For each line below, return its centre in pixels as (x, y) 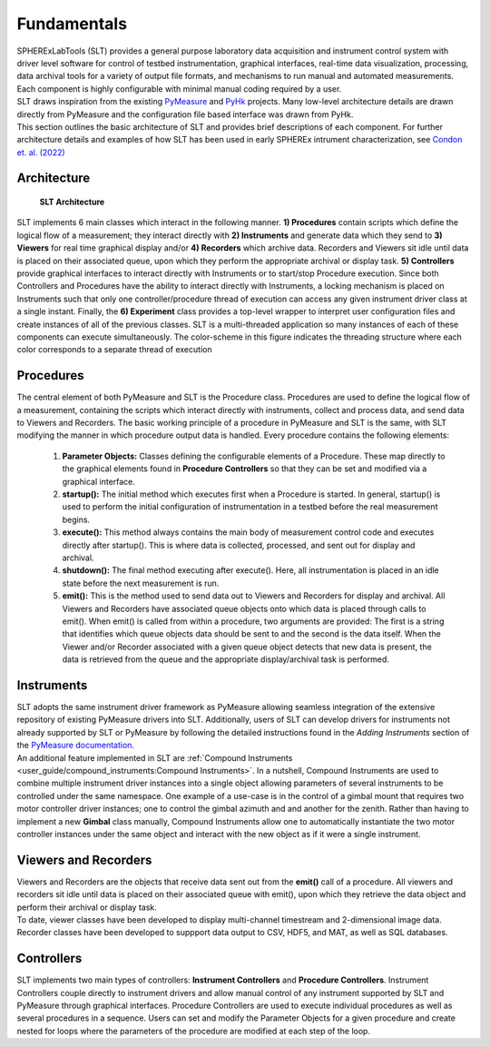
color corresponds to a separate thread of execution (114, 350)
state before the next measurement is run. (141, 583)
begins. (76, 519)
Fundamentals (72, 24)
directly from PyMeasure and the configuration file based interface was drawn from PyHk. (185, 114)
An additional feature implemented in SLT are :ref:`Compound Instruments (155, 757)
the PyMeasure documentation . (76, 746)
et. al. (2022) (41, 152)
